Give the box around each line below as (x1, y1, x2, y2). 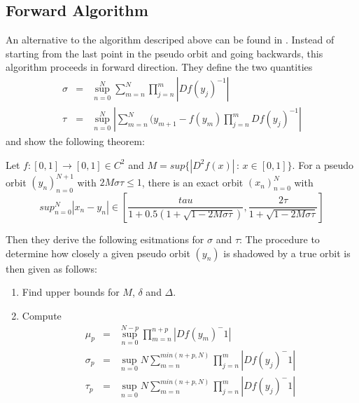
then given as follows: (6, 261, 97, 275)
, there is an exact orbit (141, 175, 244, 189)
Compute (22, 308, 62, 322)
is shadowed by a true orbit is (223, 245, 351, 260)
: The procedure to (239, 231, 320, 246)
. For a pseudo (292, 157, 354, 172)
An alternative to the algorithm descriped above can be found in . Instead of (6, 32, 335, 47)
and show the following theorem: (6, 134, 145, 149)
